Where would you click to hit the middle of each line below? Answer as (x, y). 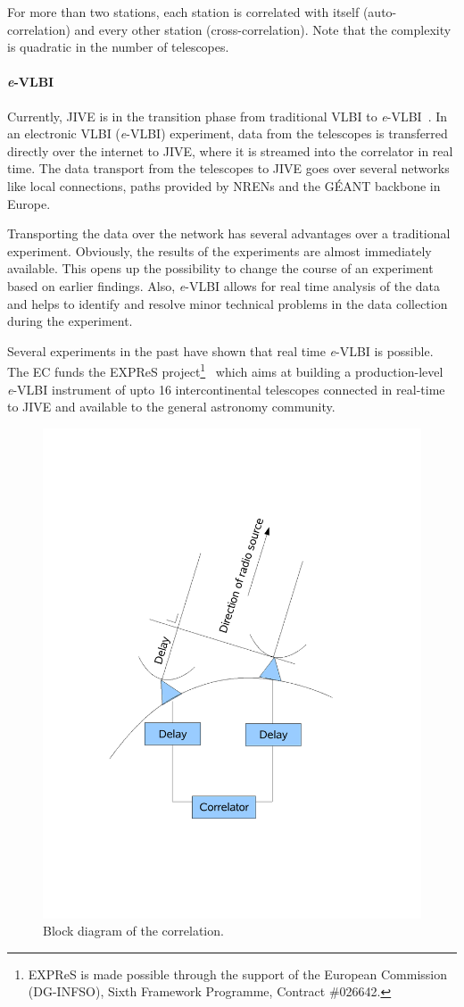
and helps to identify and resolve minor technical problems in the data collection (228, 303)
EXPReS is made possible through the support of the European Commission (238, 974)
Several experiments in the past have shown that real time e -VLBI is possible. (220, 350)
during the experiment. (70, 321)
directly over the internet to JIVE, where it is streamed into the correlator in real (230, 150)
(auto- (380, 12)
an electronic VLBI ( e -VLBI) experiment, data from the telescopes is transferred (228, 133)
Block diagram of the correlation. (133, 931)
